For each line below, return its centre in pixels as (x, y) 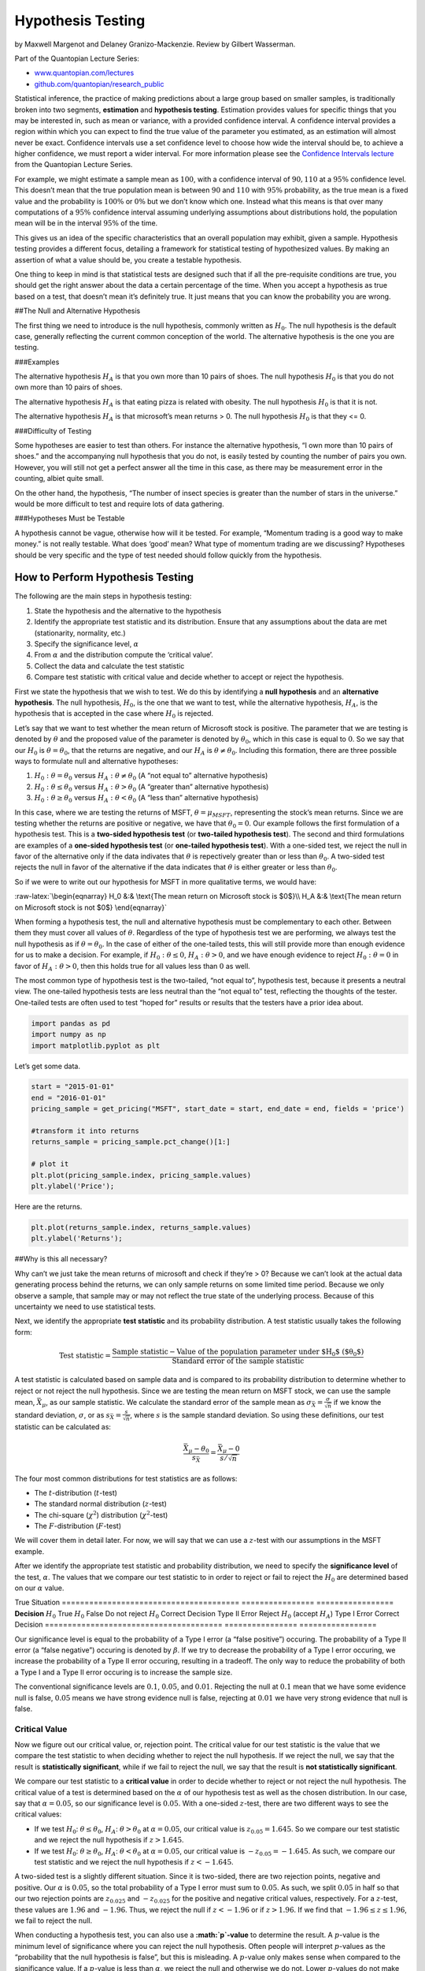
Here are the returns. (48, 1206)
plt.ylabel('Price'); (73, 1186)
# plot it (50, 1164)
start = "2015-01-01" (73, 1087)
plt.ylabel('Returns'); (77, 1239)
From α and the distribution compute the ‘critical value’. (124, 655)
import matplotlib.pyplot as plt (96, 1045)
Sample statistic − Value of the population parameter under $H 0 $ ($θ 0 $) (238, 1352)
